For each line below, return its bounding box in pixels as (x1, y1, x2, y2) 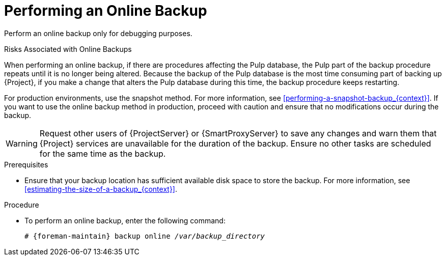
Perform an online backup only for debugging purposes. (4, 28, 192, 38)
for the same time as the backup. (39, 148, 166, 159)
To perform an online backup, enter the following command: (24, 216, 226, 225)
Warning (6, 138, 38, 149)
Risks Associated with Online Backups (4, 44, 132, 53)
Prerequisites (4, 160, 48, 169)
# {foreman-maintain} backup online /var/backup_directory (24, 232, 265, 240)
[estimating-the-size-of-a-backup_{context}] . (24, 184, 178, 193)
